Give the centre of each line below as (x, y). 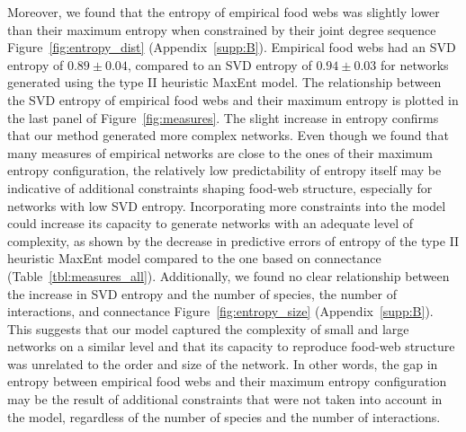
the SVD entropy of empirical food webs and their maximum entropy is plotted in (233, 99)
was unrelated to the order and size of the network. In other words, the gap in (223, 363)
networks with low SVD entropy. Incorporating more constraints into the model (227, 205)
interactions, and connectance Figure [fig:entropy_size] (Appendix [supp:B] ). (220, 311)
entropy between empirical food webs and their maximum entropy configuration (227, 381)
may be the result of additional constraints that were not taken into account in (225, 399)
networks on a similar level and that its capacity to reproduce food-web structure (231, 346)
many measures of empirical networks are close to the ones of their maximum (220, 152)
